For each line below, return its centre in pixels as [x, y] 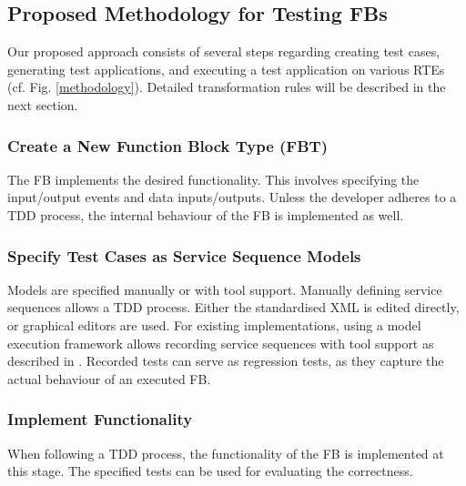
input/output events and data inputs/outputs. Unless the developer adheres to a [232, 197]
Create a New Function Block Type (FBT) [167, 145]
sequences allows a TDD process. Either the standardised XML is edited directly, [233, 307]
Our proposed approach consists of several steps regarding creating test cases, [224, 51]
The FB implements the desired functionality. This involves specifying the [213, 179]
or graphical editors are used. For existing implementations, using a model [214, 324]
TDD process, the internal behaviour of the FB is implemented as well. [206, 214]
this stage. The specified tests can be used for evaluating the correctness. [210, 471]
